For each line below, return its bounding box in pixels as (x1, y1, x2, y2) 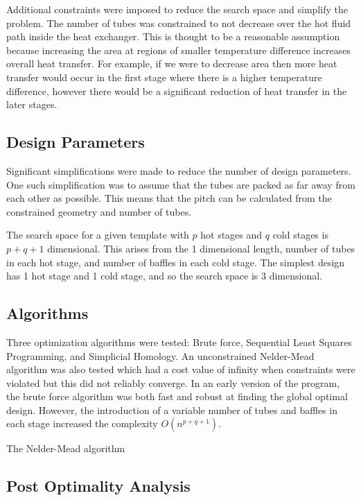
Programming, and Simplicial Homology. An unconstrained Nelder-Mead (6, 348, 315, 363)
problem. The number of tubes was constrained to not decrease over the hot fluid (6, 15, 351, 30)
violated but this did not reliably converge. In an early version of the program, (6, 375, 340, 390)
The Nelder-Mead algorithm (6, 441, 125, 456)
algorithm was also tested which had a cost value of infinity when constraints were (6, 362, 355, 377)
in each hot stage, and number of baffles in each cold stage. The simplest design (6, 255, 345, 269)
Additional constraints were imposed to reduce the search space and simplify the (6, 2, 348, 16)
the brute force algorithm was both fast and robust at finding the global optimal (6, 389, 348, 404)
